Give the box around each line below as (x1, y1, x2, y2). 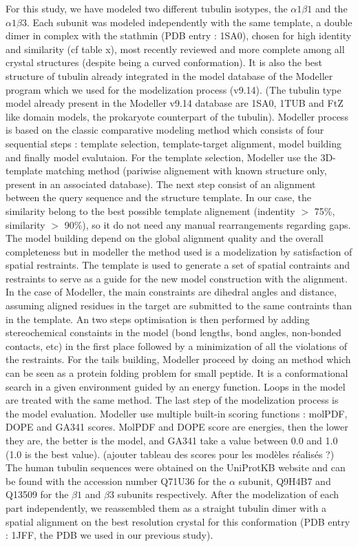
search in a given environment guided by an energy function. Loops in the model (6, 379, 346, 393)
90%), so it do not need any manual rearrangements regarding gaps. (64, 217, 351, 231)
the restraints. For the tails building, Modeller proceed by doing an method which (6, 352, 351, 367)
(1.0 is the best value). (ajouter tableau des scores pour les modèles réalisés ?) (6, 446, 335, 461)
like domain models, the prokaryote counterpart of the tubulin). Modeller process (6, 109, 348, 123)
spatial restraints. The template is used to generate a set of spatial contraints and (6, 258, 350, 272)
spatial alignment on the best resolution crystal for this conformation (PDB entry (6, 514, 350, 528)
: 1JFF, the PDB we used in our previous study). (6, 528, 213, 542)
